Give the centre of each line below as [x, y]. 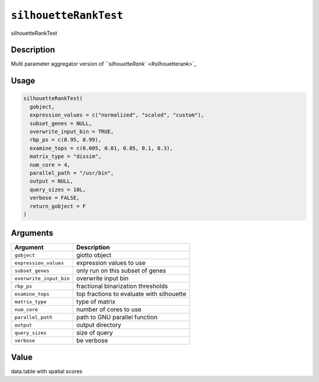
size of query [95, 333]
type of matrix [96, 302]
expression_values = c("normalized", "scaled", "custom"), [117, 115]
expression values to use [111, 263]
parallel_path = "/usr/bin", [72, 173]
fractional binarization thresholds [122, 286]
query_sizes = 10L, [58, 190]
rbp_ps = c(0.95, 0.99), [66, 140]
